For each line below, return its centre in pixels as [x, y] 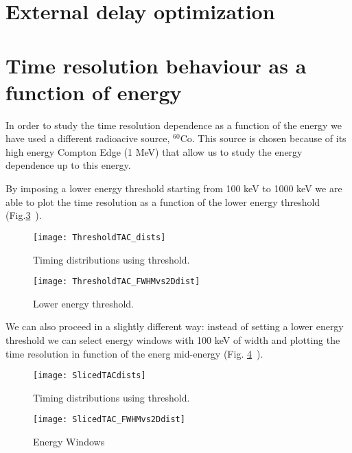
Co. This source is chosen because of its [263, 138]
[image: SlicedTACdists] [90, 376]
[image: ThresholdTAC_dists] [99, 237]
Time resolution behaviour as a [156, 65]
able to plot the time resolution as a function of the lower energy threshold [163, 201]
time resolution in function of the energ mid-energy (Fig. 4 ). [134, 353]
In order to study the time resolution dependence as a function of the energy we [174, 125]
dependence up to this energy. [68, 165]
